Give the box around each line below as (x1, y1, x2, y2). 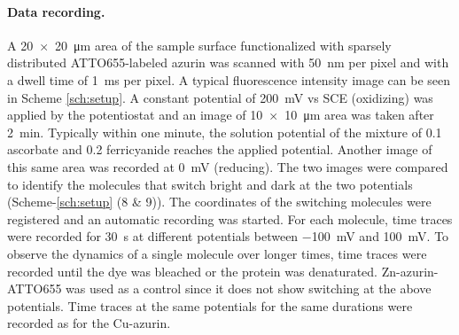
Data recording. (7, 2, 105, 20)
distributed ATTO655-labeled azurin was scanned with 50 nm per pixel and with (7, 53, 449, 72)
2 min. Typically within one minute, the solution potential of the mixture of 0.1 (7, 122, 442, 141)
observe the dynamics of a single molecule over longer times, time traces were (7, 244, 427, 262)
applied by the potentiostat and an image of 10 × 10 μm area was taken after (7, 105, 434, 124)
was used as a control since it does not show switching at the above (66, 279, 432, 298)
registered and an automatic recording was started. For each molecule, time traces (7, 209, 453, 228)
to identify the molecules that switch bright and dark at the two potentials (7, 175, 413, 193)
